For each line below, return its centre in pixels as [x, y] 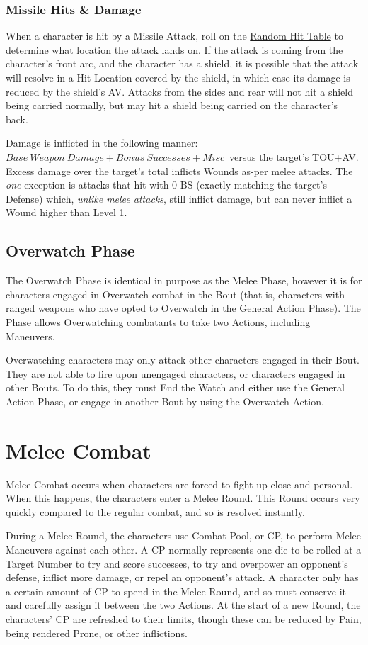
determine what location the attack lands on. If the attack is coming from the [174, 49]
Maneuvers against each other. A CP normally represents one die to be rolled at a [184, 549]
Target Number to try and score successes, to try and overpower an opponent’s [177, 563]
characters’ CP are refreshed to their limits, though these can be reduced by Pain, [184, 618]
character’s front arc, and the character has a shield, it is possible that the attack [182, 63]
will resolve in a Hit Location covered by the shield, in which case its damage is [178, 77]
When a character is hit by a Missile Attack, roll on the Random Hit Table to [174, 36]
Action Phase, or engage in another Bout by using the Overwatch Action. [165, 401]
